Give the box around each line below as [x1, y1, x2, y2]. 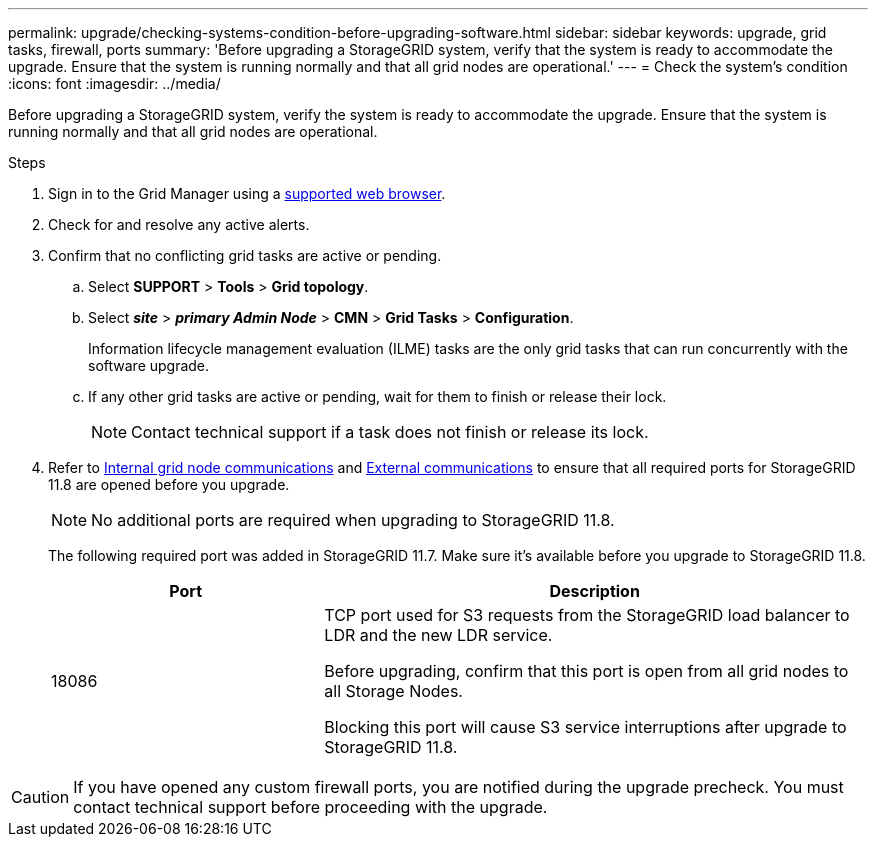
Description [549, 581, 640, 601]
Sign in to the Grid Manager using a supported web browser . [48, 185, 446, 202]
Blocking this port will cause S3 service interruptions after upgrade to [324, 717, 847, 737]
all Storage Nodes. [324, 681, 463, 701]
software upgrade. [88, 357, 210, 374]
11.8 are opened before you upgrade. [48, 476, 290, 493]
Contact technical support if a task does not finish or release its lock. [131, 422, 649, 442]
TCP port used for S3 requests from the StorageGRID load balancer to [324, 605, 850, 625]
